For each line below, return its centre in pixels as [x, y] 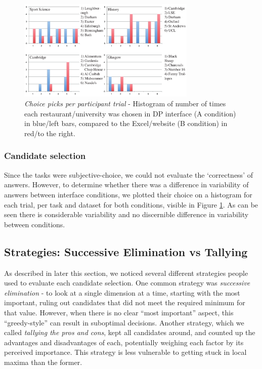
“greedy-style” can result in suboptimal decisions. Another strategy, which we [124, 322]
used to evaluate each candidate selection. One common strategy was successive [127, 283]
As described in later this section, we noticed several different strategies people [126, 273]
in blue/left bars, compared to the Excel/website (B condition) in [126, 123]
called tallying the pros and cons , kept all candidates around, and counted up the [130, 332]
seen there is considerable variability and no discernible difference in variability [126, 214]
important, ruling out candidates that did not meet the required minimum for [125, 302]
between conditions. [35, 224]
